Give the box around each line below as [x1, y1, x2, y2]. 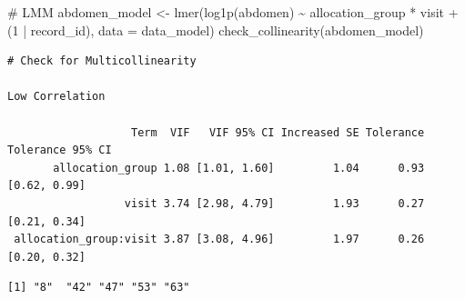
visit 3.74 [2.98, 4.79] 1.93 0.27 [124, 196, 425, 210]
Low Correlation [7, 90, 106, 104]
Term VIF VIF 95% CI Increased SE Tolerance [131, 125, 425, 139]
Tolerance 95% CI [7, 144, 112, 157]
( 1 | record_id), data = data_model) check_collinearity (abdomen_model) [7, 20, 424, 39]
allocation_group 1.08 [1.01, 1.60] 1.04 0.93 [53, 161, 425, 174]
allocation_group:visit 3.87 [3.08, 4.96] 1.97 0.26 [14, 233, 425, 246]
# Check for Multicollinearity [7, 55, 197, 68]
